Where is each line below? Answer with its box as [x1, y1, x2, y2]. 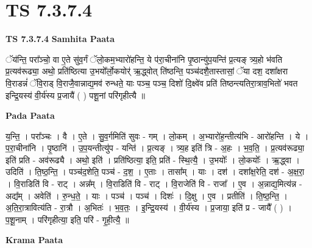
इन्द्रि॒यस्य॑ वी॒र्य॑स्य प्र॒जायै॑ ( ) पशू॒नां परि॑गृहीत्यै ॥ [5, 88, 145, 101]
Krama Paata [5, 233, 63, 246]
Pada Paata [5, 109, 55, 122]
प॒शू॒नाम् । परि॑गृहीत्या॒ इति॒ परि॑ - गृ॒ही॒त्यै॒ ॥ [5, 213, 129, 225]
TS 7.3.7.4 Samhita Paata [5, 32, 115, 45]
